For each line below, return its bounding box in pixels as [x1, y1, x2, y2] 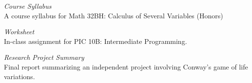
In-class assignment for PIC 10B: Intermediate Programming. [4, 36, 187, 46]
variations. [4, 71, 35, 81]
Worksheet [4, 27, 35, 37]
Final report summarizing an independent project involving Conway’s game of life [4, 61, 248, 71]
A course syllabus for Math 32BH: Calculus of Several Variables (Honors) [4, 10, 223, 20]
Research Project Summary [4, 52, 84, 62]
